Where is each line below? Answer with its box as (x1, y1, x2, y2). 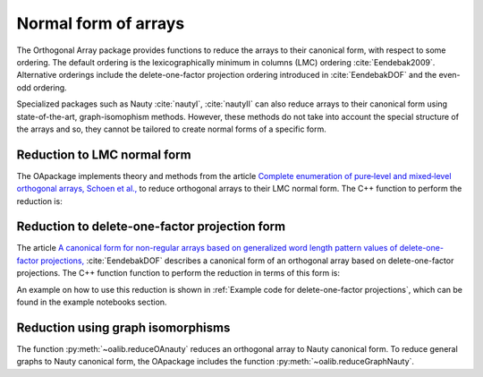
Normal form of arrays (16, 13, 185, 33)
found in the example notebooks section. (16, 296, 167, 308)
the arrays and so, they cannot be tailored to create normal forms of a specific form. (16, 124, 326, 134)
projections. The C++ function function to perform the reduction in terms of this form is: (16, 268, 340, 278)
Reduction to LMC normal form (16, 147, 191, 162)
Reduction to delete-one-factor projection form (16, 219, 286, 235)
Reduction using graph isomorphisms (16, 320, 231, 335)
